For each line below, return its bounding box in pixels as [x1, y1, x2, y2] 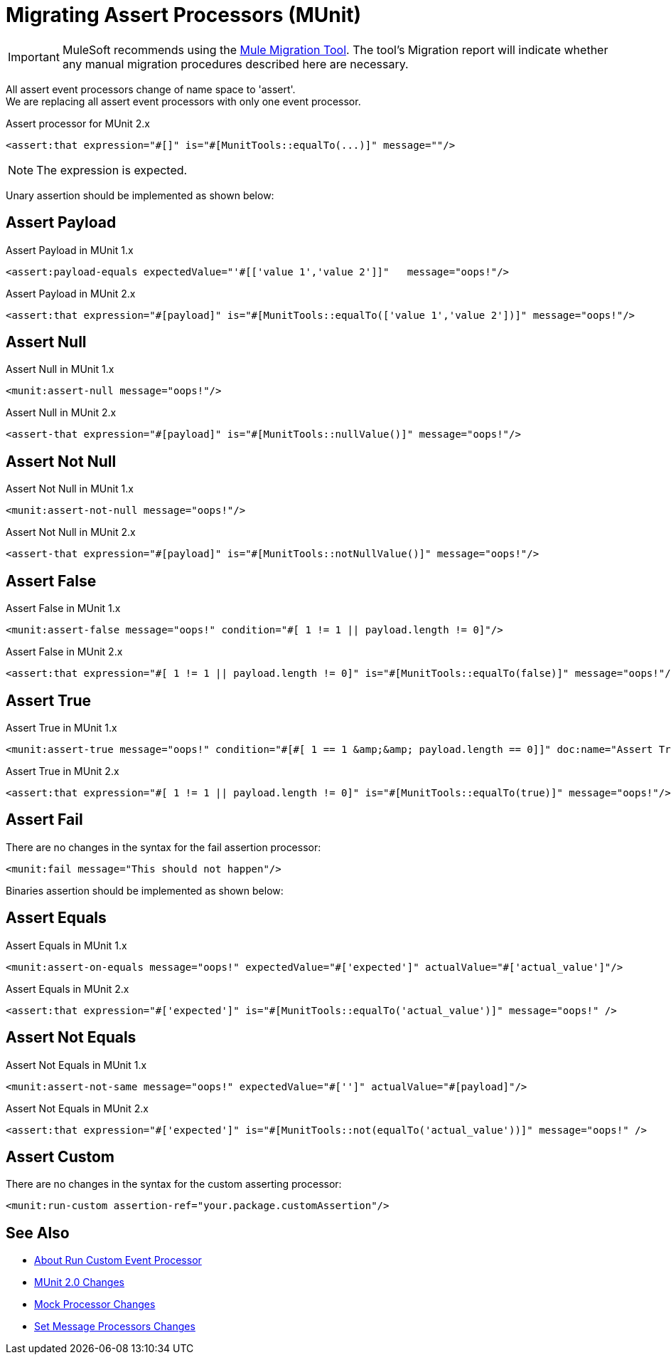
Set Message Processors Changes [34, 1320, 195, 1333]
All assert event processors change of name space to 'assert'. [6, 83, 296, 95]
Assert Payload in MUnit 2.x [6, 287, 136, 300]
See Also [6, 1223, 70, 1242]
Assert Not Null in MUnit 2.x [6, 526, 136, 539]
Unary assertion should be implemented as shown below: [6, 189, 274, 201]
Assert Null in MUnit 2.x [6, 406, 117, 419]
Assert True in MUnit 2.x [6, 764, 119, 777]
